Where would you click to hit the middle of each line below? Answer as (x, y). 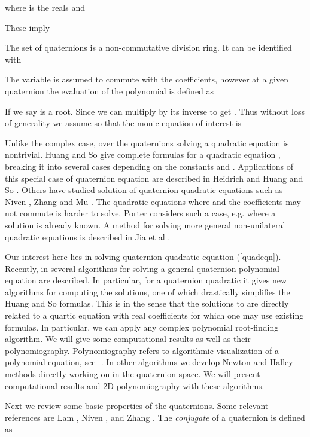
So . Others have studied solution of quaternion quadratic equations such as (144, 190)
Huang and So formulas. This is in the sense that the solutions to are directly (147, 303)
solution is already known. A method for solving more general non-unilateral (145, 224)
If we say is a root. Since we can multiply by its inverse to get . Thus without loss (155, 111)
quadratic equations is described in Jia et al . (88, 236)
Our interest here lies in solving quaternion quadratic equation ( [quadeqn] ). (143, 257)
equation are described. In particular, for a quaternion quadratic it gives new (146, 280)
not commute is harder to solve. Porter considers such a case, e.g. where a (140, 213)
